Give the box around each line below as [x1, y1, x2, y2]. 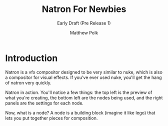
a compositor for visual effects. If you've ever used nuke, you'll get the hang [5, 74, 162, 80]
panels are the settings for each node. [5, 100, 84, 106]
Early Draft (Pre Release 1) [57, 20, 111, 26]
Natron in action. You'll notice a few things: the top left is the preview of [5, 89, 152, 95]
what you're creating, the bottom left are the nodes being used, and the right [5, 94, 163, 100]
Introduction [5, 52, 58, 63]
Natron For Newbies [41, 3, 126, 15]
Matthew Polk [69, 29, 98, 35]
